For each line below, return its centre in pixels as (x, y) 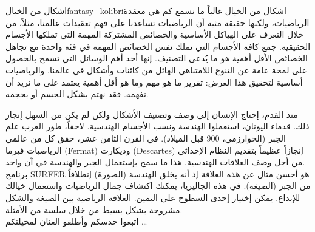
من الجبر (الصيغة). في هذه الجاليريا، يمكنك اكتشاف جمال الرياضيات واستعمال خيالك (158, 186)
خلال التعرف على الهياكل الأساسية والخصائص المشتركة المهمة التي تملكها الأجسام (155, 34)
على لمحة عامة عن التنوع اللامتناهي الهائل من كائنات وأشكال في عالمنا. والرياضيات (156, 70)
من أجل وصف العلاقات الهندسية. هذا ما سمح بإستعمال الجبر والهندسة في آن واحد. (155, 162)
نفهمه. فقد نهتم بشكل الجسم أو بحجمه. (77, 94)
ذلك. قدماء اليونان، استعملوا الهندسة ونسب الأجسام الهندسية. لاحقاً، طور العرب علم (157, 126)
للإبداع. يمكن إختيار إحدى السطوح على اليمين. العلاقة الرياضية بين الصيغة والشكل (153, 197)
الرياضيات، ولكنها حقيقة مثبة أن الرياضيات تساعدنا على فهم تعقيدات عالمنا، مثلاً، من (157, 22)
